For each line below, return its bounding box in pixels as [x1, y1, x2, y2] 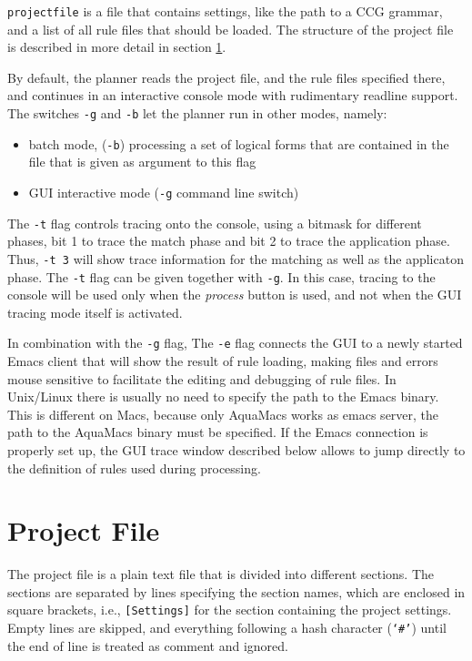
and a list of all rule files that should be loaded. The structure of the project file [7, 19, 454, 38]
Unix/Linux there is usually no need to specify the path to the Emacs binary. [7, 387, 439, 406]
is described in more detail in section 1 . [7, 37, 226, 56]
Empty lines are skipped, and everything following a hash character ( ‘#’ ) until [7, 618, 447, 637]
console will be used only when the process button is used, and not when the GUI [7, 285, 462, 304]
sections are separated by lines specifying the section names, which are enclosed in [7, 582, 466, 601]
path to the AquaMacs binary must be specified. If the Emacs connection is [7, 422, 428, 442]
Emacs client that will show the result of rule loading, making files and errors [7, 351, 438, 370]
